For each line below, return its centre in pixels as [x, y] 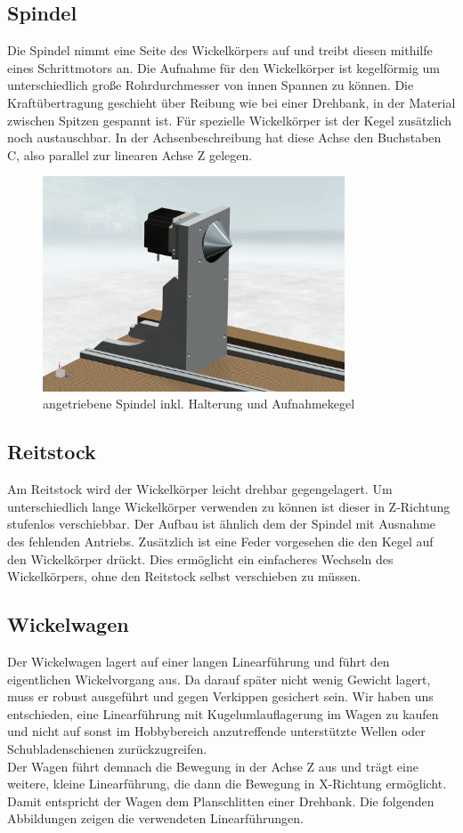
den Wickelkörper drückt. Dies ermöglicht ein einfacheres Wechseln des [200, 558]
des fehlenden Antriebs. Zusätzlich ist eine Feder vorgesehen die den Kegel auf [220, 541]
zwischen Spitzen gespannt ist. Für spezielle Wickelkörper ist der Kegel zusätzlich [230, 120]
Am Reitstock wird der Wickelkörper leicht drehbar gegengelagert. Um [200, 489]
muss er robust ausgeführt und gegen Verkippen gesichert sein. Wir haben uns [220, 696]
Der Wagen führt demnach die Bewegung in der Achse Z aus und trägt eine [213, 766]
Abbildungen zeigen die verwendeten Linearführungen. [155, 818]
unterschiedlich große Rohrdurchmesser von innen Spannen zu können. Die [211, 85]
